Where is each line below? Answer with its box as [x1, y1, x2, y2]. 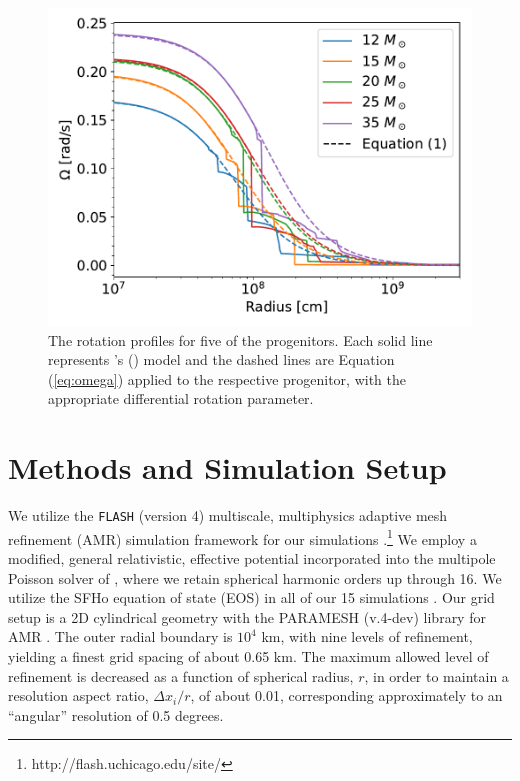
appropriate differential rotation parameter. [48, 388, 314, 409]
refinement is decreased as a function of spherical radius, [8, 665, 354, 686]
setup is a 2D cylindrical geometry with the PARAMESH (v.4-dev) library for [8, 606, 486, 627]
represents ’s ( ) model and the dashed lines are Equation [48, 349, 395, 370]
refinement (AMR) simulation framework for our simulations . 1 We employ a [8, 525, 477, 549]
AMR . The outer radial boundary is [8, 626, 233, 647]
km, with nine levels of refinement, [261, 626, 473, 647]
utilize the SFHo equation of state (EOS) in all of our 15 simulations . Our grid [8, 587, 495, 608]
